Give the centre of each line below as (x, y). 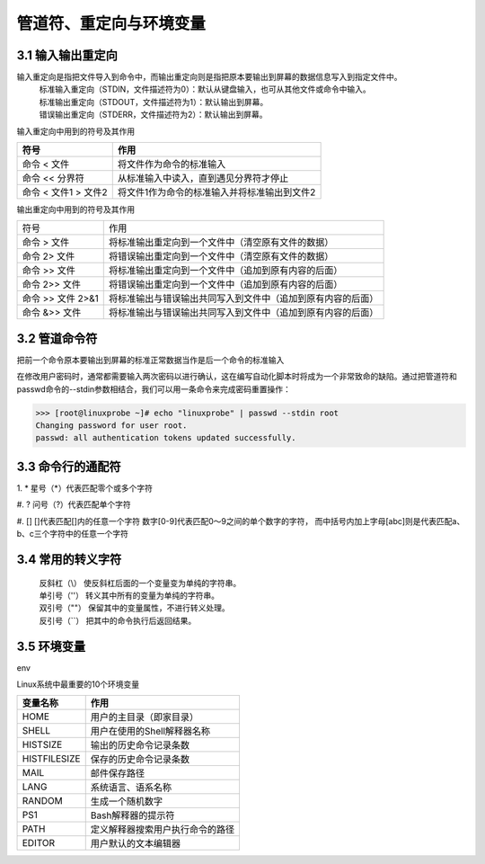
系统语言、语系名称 (131, 788)
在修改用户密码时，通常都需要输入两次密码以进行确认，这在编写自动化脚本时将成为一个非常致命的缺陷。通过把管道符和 (237, 377)
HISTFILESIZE (51, 759)
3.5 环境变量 (51, 646)
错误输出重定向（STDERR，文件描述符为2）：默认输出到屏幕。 (154, 115)
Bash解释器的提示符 (132, 815)
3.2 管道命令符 (57, 338)
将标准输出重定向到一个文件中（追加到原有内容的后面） (226, 271)
